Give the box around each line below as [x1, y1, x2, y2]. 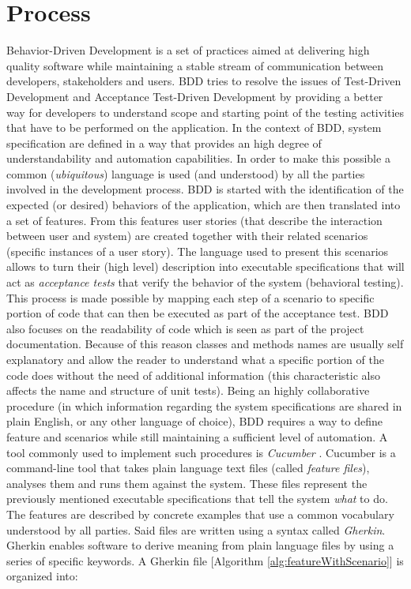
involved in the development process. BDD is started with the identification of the [6, 181, 404, 197]
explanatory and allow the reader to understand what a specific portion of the [6, 351, 384, 367]
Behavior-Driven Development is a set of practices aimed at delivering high [6, 42, 370, 58]
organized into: [6, 568, 78, 584]
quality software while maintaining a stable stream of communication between [6, 57, 384, 73]
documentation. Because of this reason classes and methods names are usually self [6, 336, 404, 352]
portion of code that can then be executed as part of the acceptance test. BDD [6, 305, 389, 321]
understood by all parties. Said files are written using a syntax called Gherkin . [6, 521, 386, 538]
